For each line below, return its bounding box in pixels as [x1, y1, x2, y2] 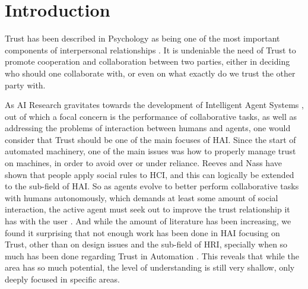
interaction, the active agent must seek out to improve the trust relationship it [5, 203, 290, 215]
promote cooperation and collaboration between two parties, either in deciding [5, 55, 290, 68]
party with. [5, 78, 46, 91]
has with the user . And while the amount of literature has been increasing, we [5, 215, 291, 227]
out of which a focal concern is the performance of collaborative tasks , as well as [5, 110, 297, 122]
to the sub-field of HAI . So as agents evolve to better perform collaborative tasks [5, 180, 299, 192]
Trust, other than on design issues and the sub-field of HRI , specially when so [5, 238, 288, 250]
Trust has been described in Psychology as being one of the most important [5, 32, 280, 45]
